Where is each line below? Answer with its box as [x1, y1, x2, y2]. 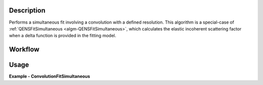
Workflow [9, 45, 40, 54]
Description [9, 6, 46, 14]
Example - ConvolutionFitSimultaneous [9, 73, 90, 79]
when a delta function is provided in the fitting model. [9, 33, 116, 39]
